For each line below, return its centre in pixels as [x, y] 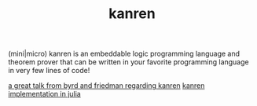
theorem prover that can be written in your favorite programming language [128, 62]
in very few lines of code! [49, 71]
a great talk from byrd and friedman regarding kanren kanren [106, 86]
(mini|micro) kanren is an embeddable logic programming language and [124, 54]
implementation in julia [44, 94]
